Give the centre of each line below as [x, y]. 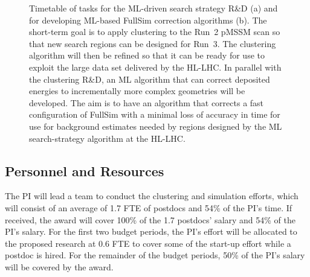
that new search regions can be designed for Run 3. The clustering [153, 43]
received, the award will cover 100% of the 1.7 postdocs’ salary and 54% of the [150, 219]
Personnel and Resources [85, 170]
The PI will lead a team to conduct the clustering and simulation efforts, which [152, 196]
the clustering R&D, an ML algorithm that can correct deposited [150, 79]
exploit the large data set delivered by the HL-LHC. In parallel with [155, 67]
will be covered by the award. [59, 266]
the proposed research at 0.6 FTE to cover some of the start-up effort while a [148, 243]
